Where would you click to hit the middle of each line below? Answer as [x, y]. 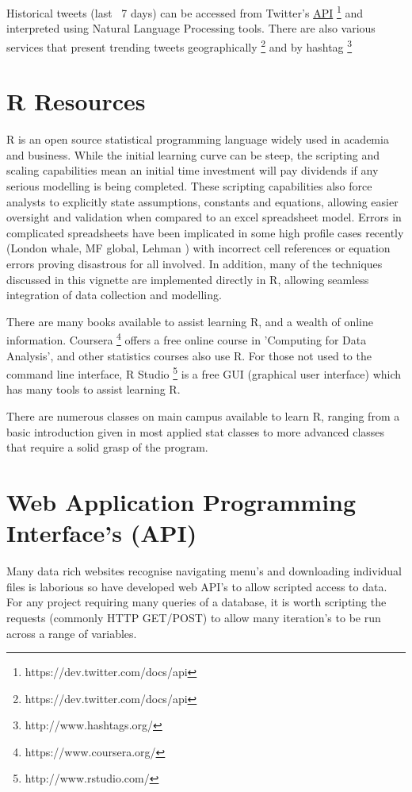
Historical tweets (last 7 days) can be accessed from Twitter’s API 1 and [185, 12]
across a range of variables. [72, 633]
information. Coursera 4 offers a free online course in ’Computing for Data [187, 338]
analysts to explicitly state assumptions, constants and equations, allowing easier [202, 201]
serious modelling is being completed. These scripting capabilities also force [189, 186]
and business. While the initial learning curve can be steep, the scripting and [193, 154]
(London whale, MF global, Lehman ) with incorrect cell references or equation [198, 248]
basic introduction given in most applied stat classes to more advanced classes [196, 431]
